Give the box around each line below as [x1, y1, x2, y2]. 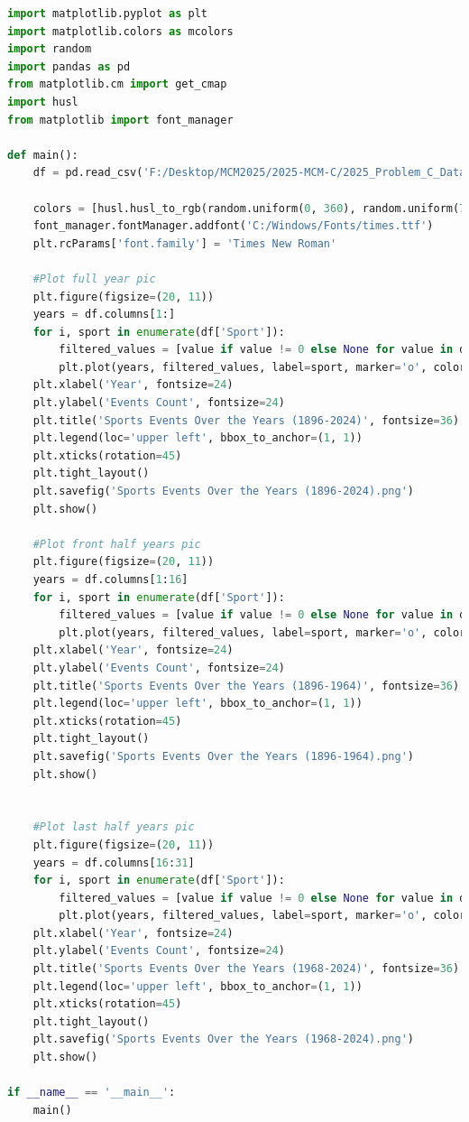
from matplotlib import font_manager [7, 113, 234, 126]
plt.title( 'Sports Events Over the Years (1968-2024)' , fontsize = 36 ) [32, 962, 460, 976]
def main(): [7, 148, 78, 162]
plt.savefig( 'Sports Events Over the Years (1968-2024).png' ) [32, 1033, 415, 1046]
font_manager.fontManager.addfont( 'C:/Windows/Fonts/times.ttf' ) [32, 219, 434, 233]
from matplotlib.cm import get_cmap [7, 78, 227, 91]
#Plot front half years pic [32, 537, 201, 551]
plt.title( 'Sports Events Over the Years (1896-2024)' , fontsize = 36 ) [32, 413, 460, 427]
